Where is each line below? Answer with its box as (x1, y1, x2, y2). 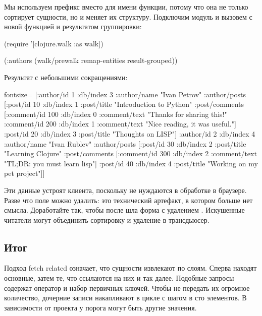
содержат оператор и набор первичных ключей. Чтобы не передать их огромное (4, 282, 250, 293)
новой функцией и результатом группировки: (4, 21, 142, 32)
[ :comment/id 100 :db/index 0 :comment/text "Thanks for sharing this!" (4, 108, 227, 119)
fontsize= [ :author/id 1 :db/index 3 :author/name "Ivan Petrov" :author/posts (4, 89, 246, 99)
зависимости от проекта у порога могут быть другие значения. (4, 302, 197, 312)
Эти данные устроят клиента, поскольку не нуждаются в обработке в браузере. (4, 184, 247, 195)
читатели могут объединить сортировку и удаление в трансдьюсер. (4, 214, 209, 225)
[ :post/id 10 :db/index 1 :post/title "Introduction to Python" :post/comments (4, 99, 244, 109)
